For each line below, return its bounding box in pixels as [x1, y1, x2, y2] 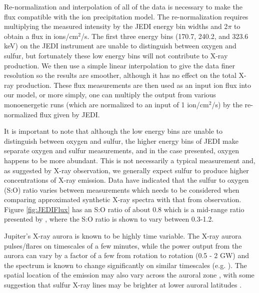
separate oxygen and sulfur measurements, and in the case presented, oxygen [4, 145, 239, 156]
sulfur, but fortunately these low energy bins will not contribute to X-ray [4, 50, 228, 60]
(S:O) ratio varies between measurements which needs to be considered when [4, 184, 239, 195]
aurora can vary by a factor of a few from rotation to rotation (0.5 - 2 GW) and [4, 250, 249, 261]
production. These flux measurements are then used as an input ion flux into [16, 79, 251, 90]
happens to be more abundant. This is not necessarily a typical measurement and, [4, 155, 255, 165]
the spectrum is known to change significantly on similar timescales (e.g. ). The [4, 260, 247, 270]
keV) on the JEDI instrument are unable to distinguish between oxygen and [4, 40, 236, 51]
